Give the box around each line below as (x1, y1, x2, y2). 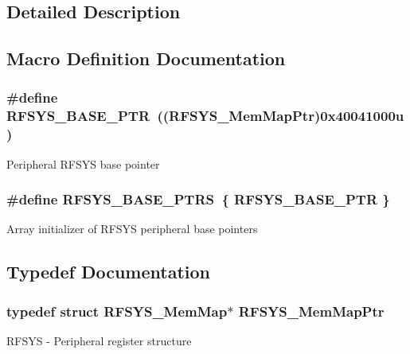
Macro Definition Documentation (6, 46, 286, 71)
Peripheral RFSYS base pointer (6, 155, 160, 172)
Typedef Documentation (6, 259, 210, 284)
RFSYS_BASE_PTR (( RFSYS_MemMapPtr (6, 106, 314, 126)
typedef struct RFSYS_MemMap (6, 301, 228, 321)
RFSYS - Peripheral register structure (6, 333, 192, 349)
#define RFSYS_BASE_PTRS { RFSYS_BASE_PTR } (6, 189, 390, 209)
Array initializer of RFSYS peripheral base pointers (6, 220, 258, 237)
